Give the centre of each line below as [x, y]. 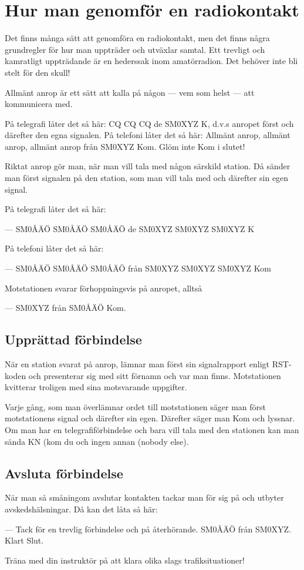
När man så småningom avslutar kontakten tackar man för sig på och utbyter [144, 497]
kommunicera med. [39, 104]
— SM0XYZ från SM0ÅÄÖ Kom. [65, 308]
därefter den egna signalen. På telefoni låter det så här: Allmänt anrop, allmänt [148, 135]
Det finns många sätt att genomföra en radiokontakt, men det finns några [137, 38]
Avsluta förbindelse [64, 473]
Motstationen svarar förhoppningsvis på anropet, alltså [104, 288]
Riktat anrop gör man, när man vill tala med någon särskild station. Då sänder [148, 166]
